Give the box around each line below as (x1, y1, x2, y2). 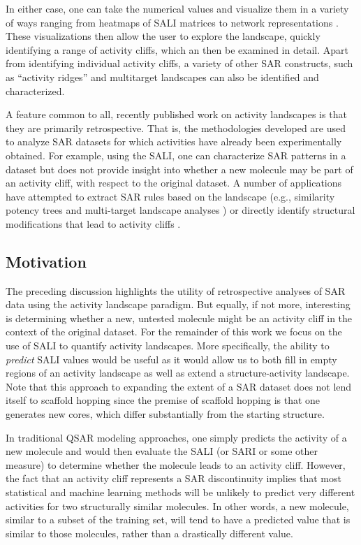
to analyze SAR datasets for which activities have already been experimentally (6, 134, 342, 149)
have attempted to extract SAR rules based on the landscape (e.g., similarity (6, 189, 335, 203)
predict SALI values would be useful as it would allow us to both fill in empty (6, 351, 337, 366)
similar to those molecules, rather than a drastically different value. (6, 525, 293, 540)
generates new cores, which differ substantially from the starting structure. (6, 407, 325, 421)
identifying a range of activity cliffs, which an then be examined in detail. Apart (6, 42, 348, 57)
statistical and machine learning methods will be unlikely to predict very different (6, 485, 355, 500)
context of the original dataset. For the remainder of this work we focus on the (6, 324, 342, 339)
